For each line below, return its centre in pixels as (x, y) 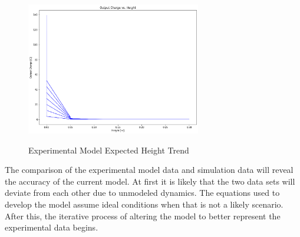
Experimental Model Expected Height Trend (109, 150)
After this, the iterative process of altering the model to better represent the (143, 216)
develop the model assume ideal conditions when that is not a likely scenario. (144, 204)
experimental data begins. (52, 227)
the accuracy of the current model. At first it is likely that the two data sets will (150, 181)
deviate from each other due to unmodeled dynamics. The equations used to (142, 193)
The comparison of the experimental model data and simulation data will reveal (149, 170)
